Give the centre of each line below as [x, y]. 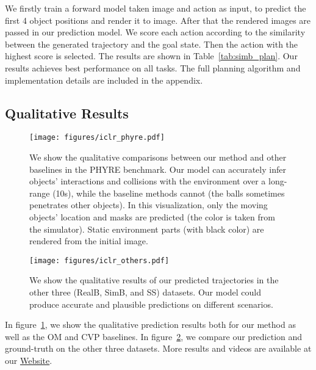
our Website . [29, 360]
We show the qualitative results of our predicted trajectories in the [154, 280]
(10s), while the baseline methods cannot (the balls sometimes [169, 193]
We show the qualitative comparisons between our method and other [158, 157]
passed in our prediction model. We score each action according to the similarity [155, 32]
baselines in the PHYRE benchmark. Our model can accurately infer [158, 169]
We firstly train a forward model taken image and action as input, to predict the [156, 8]
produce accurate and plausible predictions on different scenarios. [151, 304]
